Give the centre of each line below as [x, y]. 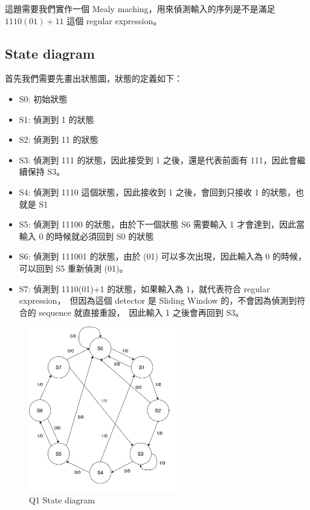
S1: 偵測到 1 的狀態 [57, 119]
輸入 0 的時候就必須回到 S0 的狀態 [86, 236]
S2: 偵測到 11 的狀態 [59, 139]
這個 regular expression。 [114, 20]
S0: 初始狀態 [43, 98]
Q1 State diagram [62, 500]
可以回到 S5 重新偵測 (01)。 [73, 268]
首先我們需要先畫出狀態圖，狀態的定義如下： [94, 78]
